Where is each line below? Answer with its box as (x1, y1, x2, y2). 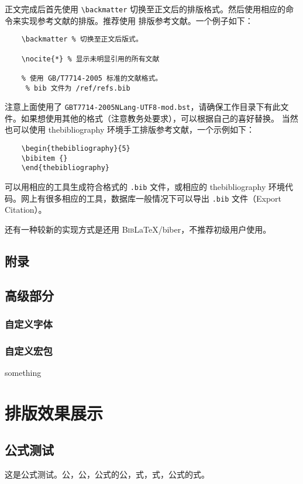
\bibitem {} (21, 154, 68, 163)
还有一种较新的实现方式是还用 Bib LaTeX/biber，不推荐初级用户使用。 (5, 223, 271, 235)
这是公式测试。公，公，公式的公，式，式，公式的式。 (5, 468, 209, 480)
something (5, 367, 42, 379)
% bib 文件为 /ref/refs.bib (25, 84, 130, 92)
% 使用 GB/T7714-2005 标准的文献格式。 (21, 74, 163, 82)
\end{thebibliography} (21, 164, 109, 172)
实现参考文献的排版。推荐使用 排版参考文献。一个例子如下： (20, 14, 253, 26)
